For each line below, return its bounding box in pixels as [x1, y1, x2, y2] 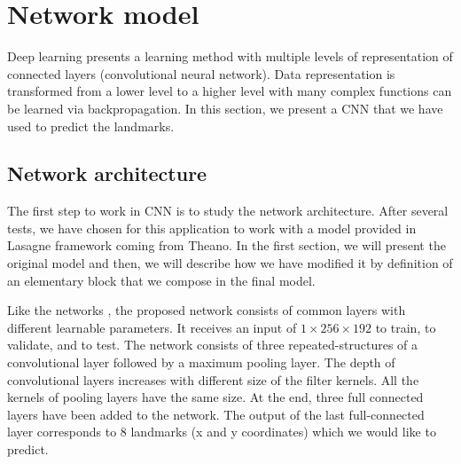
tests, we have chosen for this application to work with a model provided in [7, 218, 417, 237]
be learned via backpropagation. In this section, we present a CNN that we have [7, 98, 443, 117]
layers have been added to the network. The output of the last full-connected [7, 405, 425, 423]
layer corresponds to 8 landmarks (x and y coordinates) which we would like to [7, 422, 436, 441]
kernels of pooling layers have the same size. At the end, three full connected [7, 388, 424, 406]
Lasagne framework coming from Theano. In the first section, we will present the [7, 236, 446, 255]
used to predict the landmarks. [7, 116, 175, 135]
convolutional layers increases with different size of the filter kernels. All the [7, 370, 419, 389]
